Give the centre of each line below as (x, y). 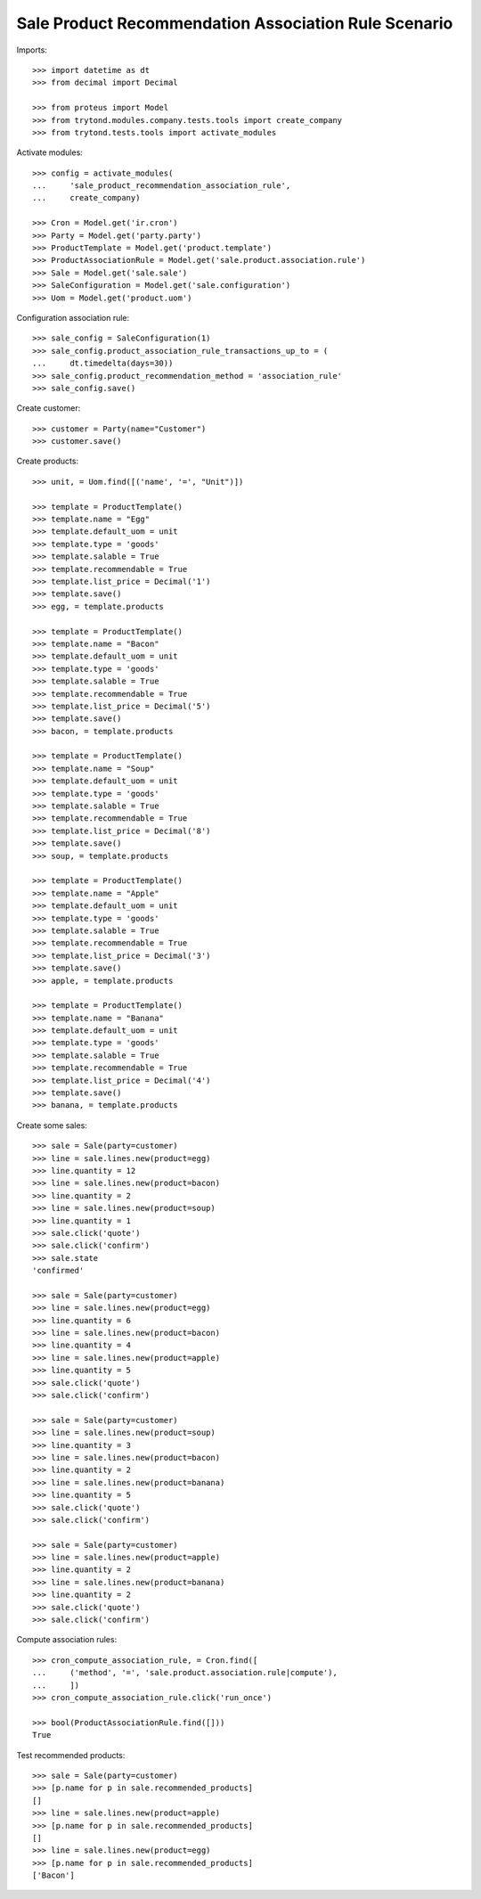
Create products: (48, 461)
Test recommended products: (71, 1755)
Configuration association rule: (73, 317)
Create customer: (49, 408)
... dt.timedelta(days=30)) (103, 364)
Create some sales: (52, 1125)
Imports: (32, 50)
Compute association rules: (67, 1640)
